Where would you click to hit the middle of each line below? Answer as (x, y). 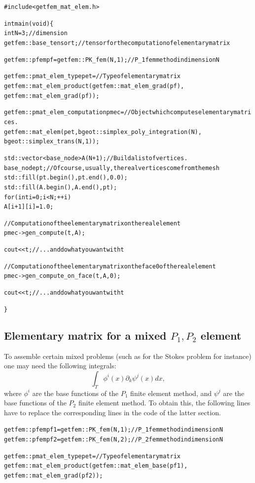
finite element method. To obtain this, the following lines (164, 403)
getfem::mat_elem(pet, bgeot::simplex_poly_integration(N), (103, 132)
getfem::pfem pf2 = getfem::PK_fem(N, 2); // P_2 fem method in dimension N (113, 440)
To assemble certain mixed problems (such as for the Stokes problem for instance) (128, 356)
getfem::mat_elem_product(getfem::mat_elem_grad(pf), (94, 86)
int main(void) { (29, 23)
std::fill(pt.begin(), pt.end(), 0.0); (66, 178)
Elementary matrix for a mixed (85, 335)
